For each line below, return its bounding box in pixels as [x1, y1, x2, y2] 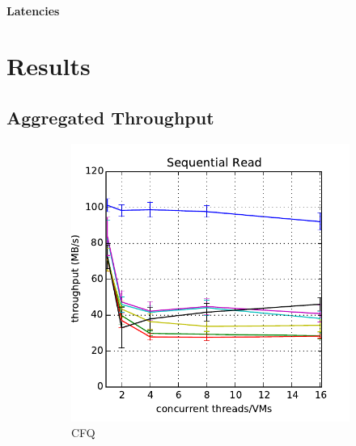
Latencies [6, 2, 60, 19]
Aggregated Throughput [6, 104, 214, 129]
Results [6, 49, 91, 82]
